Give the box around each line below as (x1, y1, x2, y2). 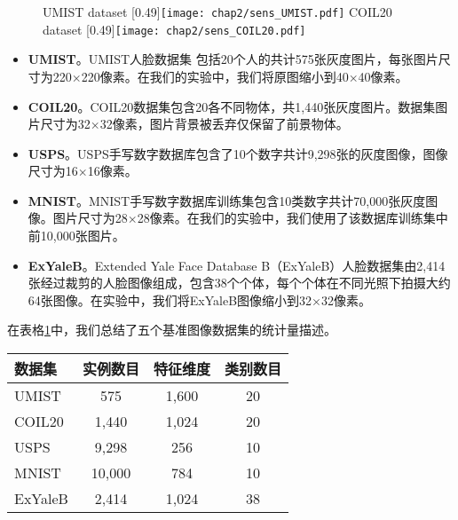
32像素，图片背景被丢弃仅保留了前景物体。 (99, 114, 349, 133)
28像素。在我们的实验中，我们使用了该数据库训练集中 (137, 209, 448, 227)
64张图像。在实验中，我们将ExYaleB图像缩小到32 (28, 290, 312, 309)
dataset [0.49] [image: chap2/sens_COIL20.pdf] (43, 20, 306, 38)
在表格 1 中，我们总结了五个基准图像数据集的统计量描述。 (7, 320, 336, 339)
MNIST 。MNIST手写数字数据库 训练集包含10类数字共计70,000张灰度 (28, 191, 426, 209)
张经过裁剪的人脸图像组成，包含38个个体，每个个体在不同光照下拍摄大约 (28, 273, 451, 292)
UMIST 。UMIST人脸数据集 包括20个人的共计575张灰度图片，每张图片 (28, 50, 438, 68)
